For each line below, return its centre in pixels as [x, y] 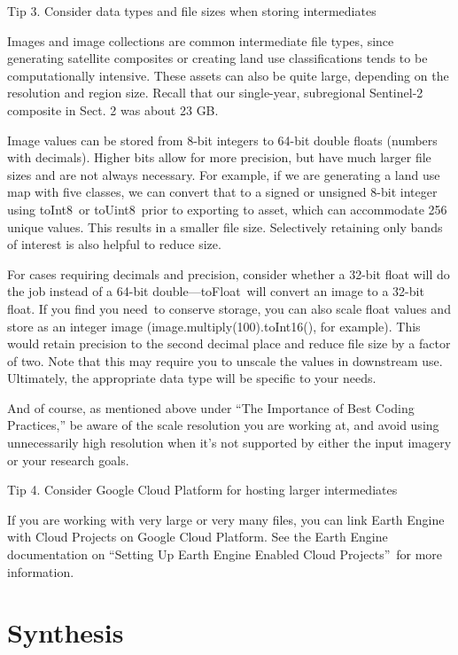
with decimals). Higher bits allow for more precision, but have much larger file [219, 157]
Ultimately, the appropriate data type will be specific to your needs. [192, 378]
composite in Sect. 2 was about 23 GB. [113, 109]
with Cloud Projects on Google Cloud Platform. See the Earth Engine [198, 537]
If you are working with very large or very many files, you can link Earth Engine [226, 519]
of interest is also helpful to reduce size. [114, 244]
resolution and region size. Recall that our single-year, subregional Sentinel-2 [215, 93]
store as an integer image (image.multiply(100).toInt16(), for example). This [214, 326]
